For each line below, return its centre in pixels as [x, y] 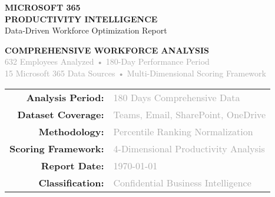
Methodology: [71, 131]
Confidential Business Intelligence [182, 182]
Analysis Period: [65, 97]
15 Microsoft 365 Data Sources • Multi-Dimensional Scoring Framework [135, 73]
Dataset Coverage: [61, 114]
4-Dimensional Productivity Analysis [189, 148]
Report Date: [72, 165]
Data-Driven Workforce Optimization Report [86, 30]
